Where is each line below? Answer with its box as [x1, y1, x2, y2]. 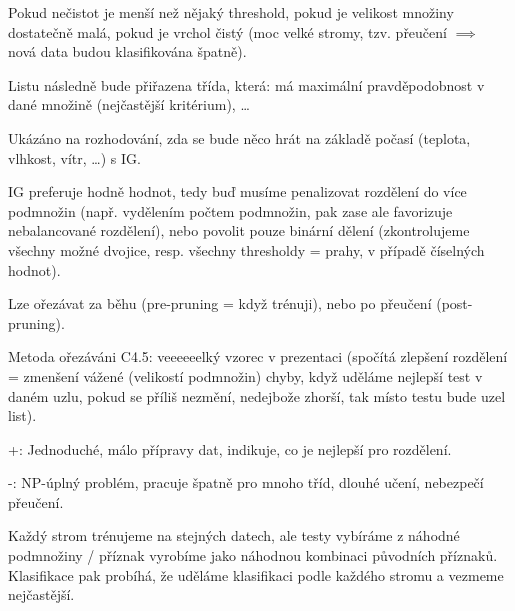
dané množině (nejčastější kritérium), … [8, 94, 250, 115]
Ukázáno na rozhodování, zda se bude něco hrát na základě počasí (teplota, [8, 127, 471, 148]
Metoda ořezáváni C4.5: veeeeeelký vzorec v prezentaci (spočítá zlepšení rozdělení [8, 346, 508, 367]
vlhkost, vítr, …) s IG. [8, 147, 141, 168]
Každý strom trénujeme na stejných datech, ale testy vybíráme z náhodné [8, 525, 460, 546]
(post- [436, 293, 473, 314]
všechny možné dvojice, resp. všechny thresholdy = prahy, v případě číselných [8, 239, 485, 260]
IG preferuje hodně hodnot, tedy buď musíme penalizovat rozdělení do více [8, 181, 467, 202]
